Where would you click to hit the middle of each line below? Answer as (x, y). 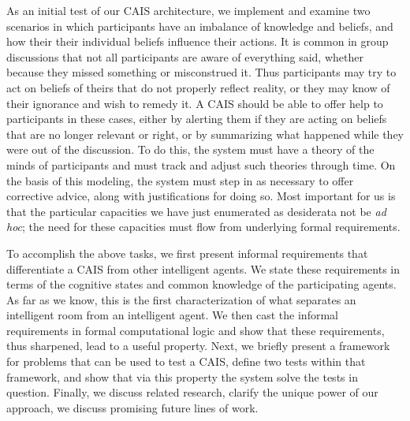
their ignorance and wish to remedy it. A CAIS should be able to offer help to (195, 103)
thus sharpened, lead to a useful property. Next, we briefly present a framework (198, 346)
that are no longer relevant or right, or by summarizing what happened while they (205, 134)
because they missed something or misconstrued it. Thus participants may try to (201, 72)
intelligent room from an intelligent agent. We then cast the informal (172, 315)
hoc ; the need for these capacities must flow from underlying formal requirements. (203, 227)
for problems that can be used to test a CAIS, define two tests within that (186, 361)
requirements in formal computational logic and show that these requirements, (196, 330)
